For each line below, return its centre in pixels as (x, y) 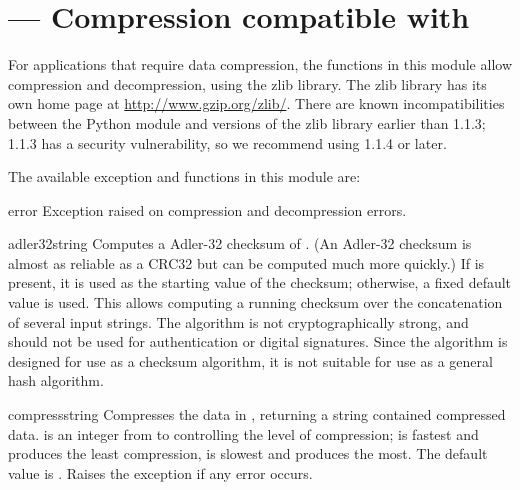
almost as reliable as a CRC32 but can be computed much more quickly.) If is (246, 262)
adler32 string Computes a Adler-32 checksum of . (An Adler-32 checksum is (240, 243)
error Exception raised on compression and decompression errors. (207, 209)
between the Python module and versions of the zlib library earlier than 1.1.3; (247, 122)
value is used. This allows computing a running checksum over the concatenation (255, 302)
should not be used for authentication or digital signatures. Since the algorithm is (258, 341)
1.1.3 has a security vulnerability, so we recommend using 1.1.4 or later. (227, 142)
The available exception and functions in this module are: (184, 176)
